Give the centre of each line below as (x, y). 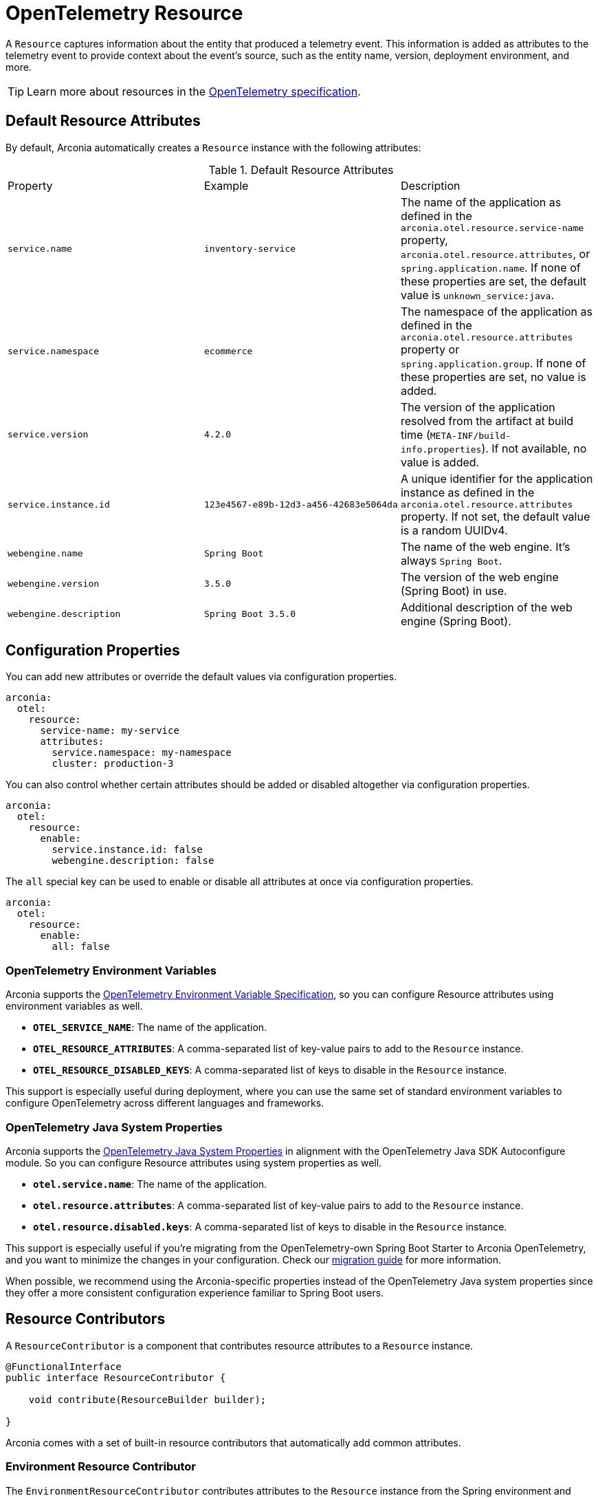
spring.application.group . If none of (493, 363)
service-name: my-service (110, 731)
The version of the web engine (479, 577)
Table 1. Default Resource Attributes (301, 170)
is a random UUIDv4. (454, 530)
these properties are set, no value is (493, 377)
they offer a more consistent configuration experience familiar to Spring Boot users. (195, 1292)
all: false (81, 947)
